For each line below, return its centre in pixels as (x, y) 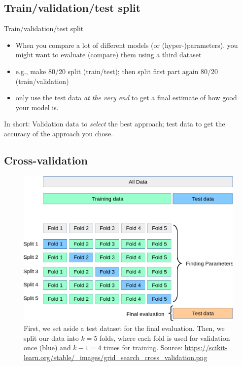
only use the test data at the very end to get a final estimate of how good (126, 98)
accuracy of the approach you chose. (59, 133)
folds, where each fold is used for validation (165, 338)
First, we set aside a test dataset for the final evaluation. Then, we (124, 328)
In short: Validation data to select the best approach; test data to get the (115, 124)
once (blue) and (47, 347)
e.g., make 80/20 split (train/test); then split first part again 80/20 (117, 71)
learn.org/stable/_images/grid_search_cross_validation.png (116, 357)
